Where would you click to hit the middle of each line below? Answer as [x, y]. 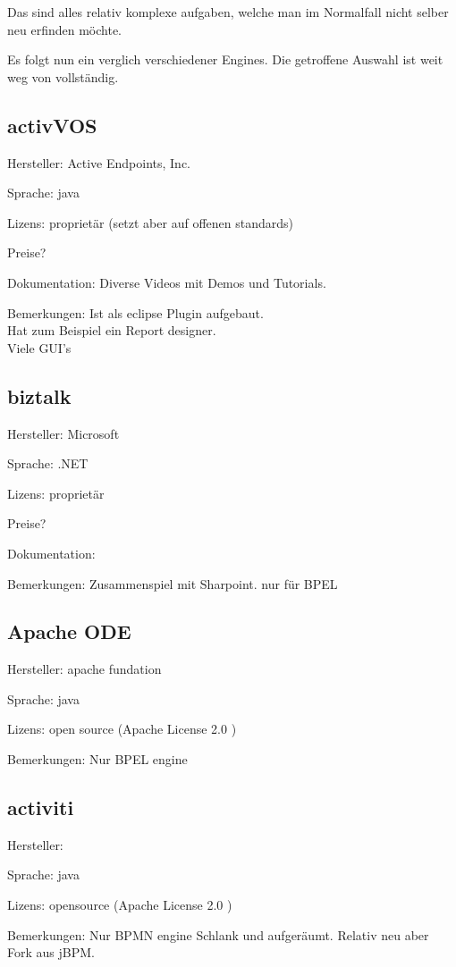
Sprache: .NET [48, 463]
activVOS [52, 125]
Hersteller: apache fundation [84, 669]
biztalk [39, 395]
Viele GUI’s [39, 347]
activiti [41, 807]
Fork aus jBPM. [51, 952]
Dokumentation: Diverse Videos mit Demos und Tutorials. [167, 282]
